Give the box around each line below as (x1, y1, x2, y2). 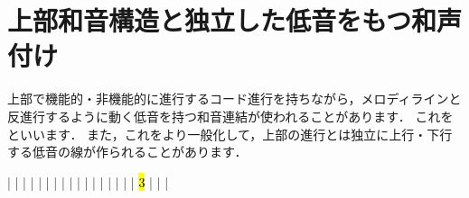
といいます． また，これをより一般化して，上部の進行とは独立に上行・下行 (7, 124, 453, 143)
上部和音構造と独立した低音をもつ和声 (7, 2, 462, 39)
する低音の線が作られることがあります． (7, 142, 248, 161)
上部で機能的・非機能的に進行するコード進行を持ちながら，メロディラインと (7, 89, 462, 108)
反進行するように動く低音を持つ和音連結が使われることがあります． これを (7, 106, 454, 125)
